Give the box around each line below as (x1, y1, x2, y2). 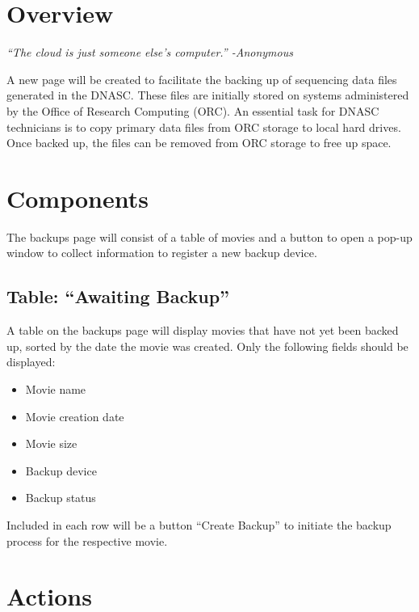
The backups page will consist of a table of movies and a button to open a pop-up (6, 228, 413, 245)
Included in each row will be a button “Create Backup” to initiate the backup (6, 516, 392, 533)
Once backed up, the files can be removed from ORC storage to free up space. (6, 134, 392, 151)
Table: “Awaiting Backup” (6, 284, 230, 309)
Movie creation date (25, 407, 124, 424)
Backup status (25, 489, 96, 506)
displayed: (6, 353, 56, 370)
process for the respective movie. (6, 532, 168, 549)
